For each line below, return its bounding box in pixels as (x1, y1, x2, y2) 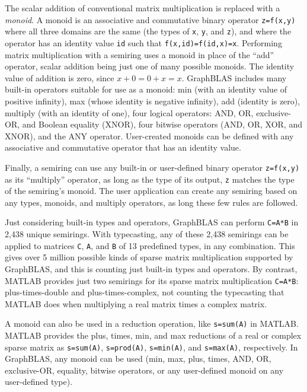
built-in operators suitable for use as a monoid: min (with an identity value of (5, 83, 287, 95)
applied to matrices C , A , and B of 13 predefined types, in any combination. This (5, 239, 295, 251)
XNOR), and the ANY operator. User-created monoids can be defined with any (5, 129, 294, 142)
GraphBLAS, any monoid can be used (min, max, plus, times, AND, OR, (5, 352, 271, 365)
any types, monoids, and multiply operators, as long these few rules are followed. (5, 196, 298, 208)
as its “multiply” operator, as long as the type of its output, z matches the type (5, 173, 295, 185)
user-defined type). (5, 375, 73, 388)
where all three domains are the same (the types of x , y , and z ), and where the (5, 25, 292, 37)
